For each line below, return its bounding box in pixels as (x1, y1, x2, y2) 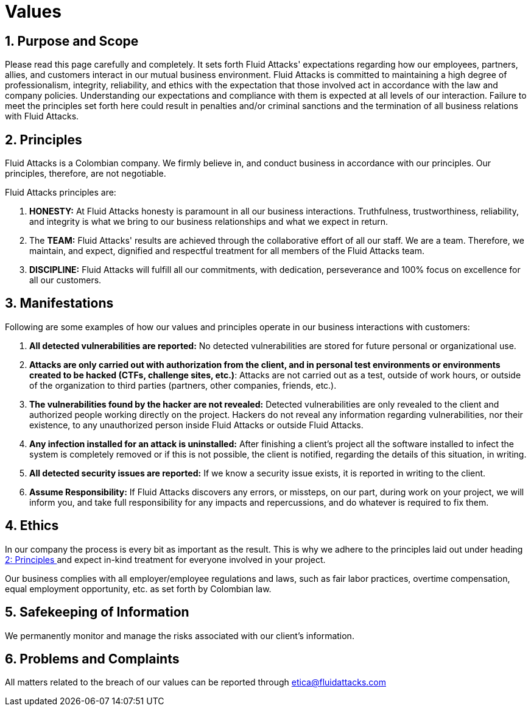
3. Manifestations (5, 295, 114, 311)
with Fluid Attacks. (5, 111, 79, 122)
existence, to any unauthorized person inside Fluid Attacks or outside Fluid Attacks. (29, 419, 364, 430)
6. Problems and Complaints (5, 651, 180, 667)
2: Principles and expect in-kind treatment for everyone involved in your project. (5, 554, 326, 565)
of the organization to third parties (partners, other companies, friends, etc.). (29, 380, 337, 391)
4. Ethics (5, 518, 59, 534)
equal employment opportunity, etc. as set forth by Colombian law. (5, 583, 272, 594)
